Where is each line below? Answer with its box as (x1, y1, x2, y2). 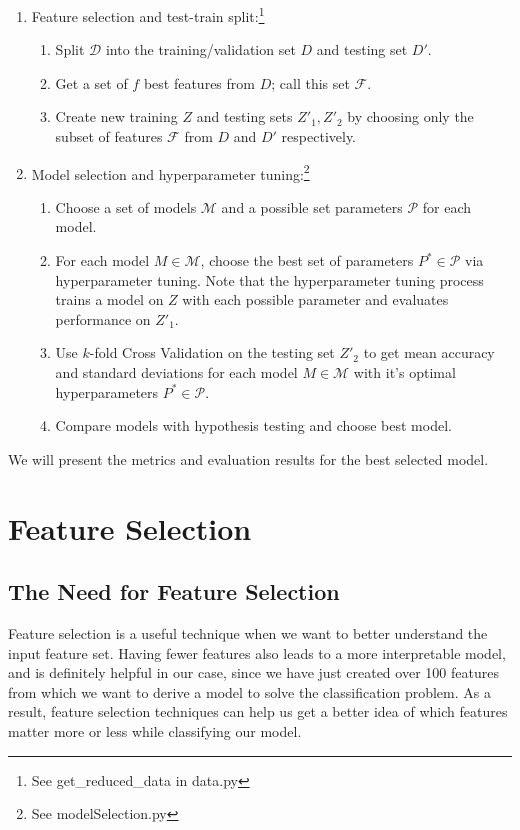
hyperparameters (55, 381, 159, 402)
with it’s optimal (353, 362, 456, 383)
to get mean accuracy (363, 342, 495, 363)
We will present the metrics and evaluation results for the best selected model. (8, 448, 489, 469)
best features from (143, 72, 255, 93)
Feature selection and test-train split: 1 (31, 3, 265, 26)
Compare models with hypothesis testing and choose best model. (55, 415, 452, 436)
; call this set (271, 72, 350, 93)
